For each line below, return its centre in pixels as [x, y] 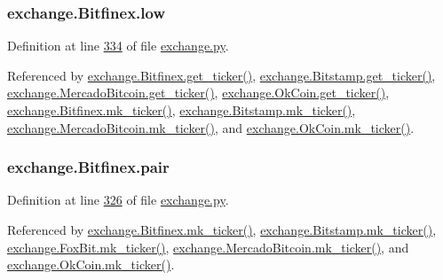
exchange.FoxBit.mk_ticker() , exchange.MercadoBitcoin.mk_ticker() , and [208, 247]
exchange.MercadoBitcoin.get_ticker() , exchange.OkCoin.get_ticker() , [198, 93]
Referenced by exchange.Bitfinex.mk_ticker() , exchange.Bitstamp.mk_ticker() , [222, 229]
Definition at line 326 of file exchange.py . [118, 200]
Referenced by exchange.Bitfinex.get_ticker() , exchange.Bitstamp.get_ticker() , [221, 75]
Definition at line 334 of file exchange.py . [118, 46]
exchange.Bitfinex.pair [88, 167]
